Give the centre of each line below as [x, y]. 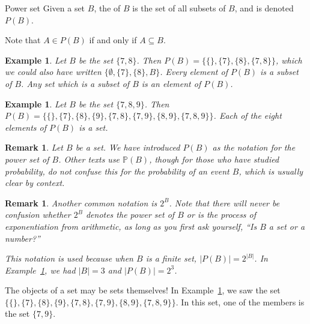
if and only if [113, 40]
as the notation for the [254, 147]
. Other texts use [89, 159]
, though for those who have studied [214, 159]
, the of [107, 8]
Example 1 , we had [40, 270]
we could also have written [53, 72]
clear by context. [35, 183]
